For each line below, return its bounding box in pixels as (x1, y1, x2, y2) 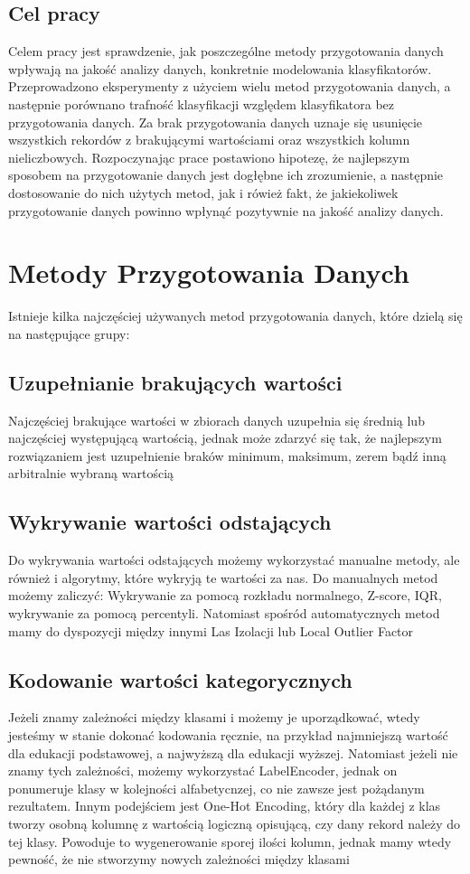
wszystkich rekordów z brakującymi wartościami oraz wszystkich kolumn (8, 130, 410, 149)
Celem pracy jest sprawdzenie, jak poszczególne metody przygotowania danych (8, 42, 444, 61)
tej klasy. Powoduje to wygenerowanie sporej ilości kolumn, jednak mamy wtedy (8, 832, 452, 851)
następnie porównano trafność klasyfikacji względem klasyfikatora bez (8, 94, 395, 113)
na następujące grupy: (8, 324, 130, 343)
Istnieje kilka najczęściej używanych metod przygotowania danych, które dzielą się (8, 306, 463, 325)
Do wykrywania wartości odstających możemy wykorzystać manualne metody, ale (8, 550, 460, 569)
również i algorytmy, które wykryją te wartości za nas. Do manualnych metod (8, 568, 438, 587)
